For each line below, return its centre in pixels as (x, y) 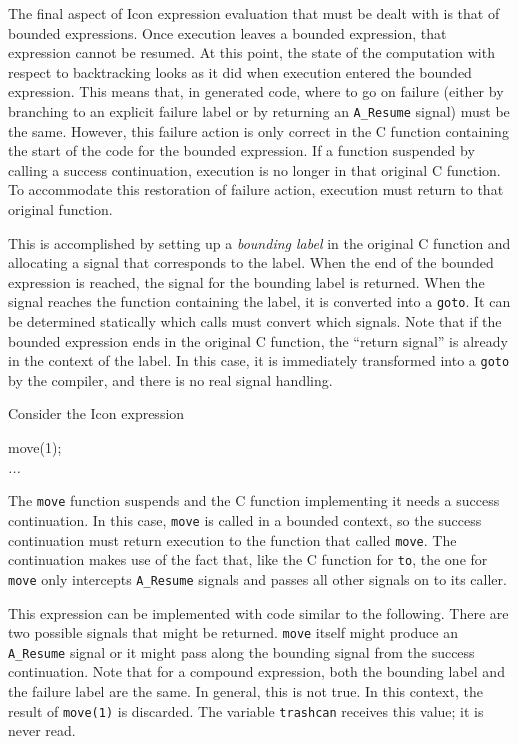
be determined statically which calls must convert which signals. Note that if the (255, 321)
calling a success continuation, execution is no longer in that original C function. (254, 169)
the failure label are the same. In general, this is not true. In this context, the (245, 691)
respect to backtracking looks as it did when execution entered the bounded (240, 71)
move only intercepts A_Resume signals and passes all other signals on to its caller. (257, 578)
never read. (42, 730)
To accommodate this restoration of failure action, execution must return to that (256, 189)
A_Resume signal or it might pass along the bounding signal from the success (241, 651)
